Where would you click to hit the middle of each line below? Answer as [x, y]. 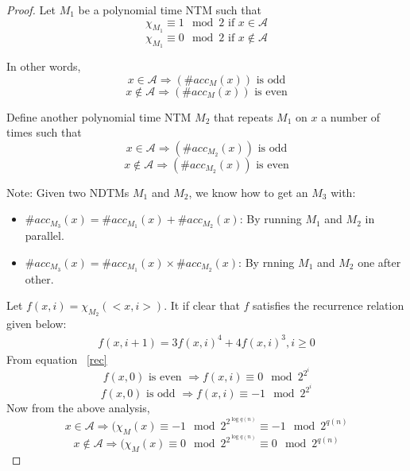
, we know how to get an [248, 192]
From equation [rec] [57, 359]
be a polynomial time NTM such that [170, 10]
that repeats [244, 116]
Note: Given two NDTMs [68, 192]
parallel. [44, 235]
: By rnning [267, 262]
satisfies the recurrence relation [329, 305]
